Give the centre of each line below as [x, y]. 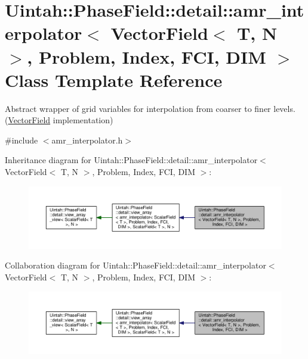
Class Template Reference [114, 79]
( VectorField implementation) [59, 120]
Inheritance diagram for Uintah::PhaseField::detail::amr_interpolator [131, 160]
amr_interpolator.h [87, 140]
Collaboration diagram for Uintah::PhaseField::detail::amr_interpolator [135, 265]
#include [21, 140]
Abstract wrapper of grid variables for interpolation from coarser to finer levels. [150, 108]
